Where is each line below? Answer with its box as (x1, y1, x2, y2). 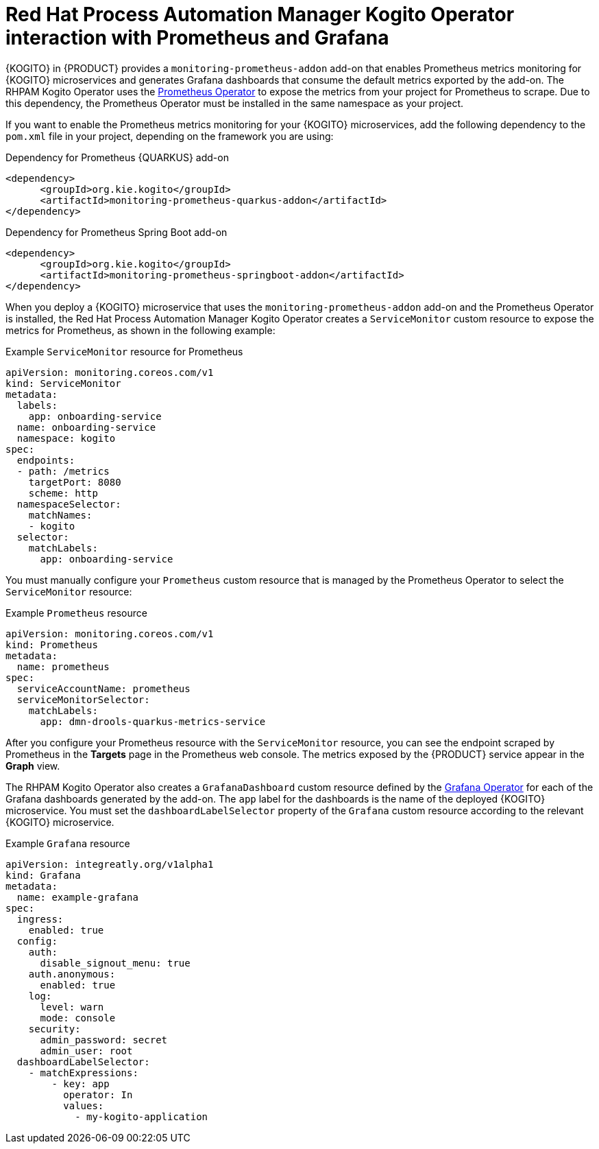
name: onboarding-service (16, 421, 156, 433)
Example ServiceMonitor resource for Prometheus (5, 345, 243, 357)
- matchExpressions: (28, 1067, 138, 1078)
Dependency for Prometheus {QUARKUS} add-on (5, 151, 229, 163)
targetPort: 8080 (28, 476, 121, 488)
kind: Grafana (5, 869, 81, 881)
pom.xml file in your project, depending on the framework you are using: (5, 130, 334, 142)
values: (63, 1100, 104, 1111)
